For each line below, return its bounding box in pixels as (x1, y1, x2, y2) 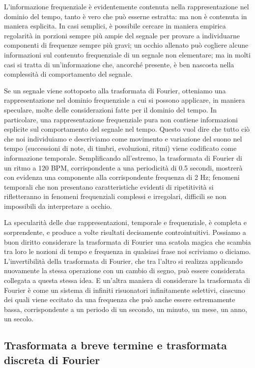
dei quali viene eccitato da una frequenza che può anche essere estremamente (4, 294, 235, 305)
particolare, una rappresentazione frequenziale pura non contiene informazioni (4, 114, 238, 124)
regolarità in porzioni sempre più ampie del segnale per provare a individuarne (4, 30, 240, 40)
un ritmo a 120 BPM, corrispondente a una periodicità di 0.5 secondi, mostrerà (4, 162, 243, 172)
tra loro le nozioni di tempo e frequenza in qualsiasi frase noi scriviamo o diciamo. (4, 246, 251, 256)
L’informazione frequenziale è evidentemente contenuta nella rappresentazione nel (4, 1, 249, 11)
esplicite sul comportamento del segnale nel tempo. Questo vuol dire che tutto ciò (4, 124, 250, 134)
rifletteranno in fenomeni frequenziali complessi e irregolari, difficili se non (4, 191, 227, 201)
